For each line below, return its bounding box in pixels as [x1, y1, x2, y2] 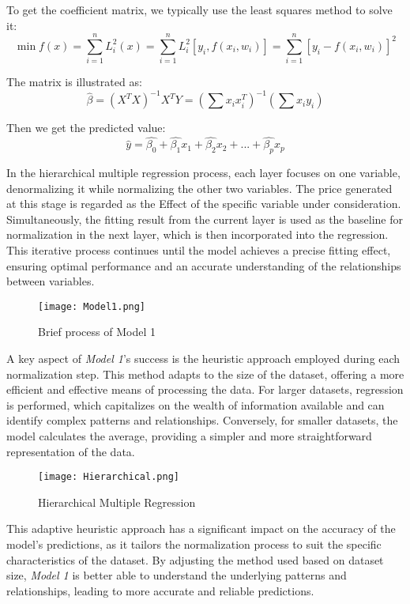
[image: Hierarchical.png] [38, 471, 179, 483]
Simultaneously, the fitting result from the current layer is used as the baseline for [6, 210, 403, 227]
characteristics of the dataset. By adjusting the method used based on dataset [6, 551, 384, 568]
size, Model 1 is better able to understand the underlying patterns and [6, 567, 347, 583]
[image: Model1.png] [38, 300, 146, 312]
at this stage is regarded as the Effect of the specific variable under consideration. [6, 195, 401, 212]
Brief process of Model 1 [38, 323, 156, 340]
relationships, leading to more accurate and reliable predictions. [6, 582, 314, 598]
